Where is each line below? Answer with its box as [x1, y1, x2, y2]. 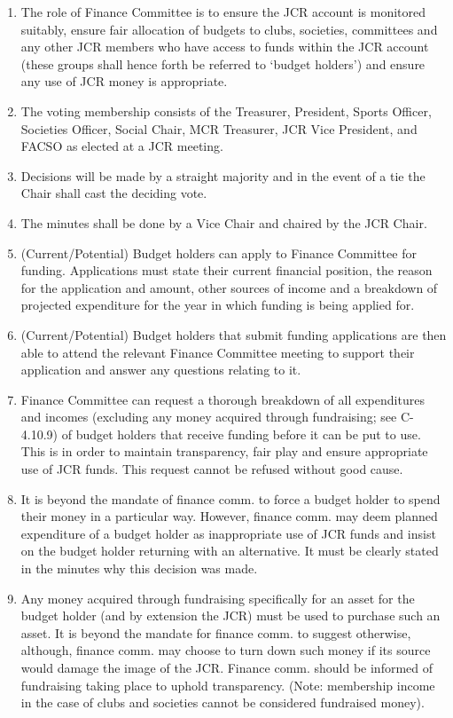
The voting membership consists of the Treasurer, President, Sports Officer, [20, 101, 432, 120]
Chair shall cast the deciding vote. [20, 184, 207, 202]
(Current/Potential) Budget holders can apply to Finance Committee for [20, 243, 417, 262]
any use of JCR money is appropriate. [20, 72, 228, 91]
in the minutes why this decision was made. [20, 559, 258, 578]
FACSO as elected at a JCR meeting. [20, 137, 223, 155]
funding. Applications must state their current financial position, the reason [20, 261, 433, 280]
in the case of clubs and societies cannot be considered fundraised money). [20, 693, 425, 712]
